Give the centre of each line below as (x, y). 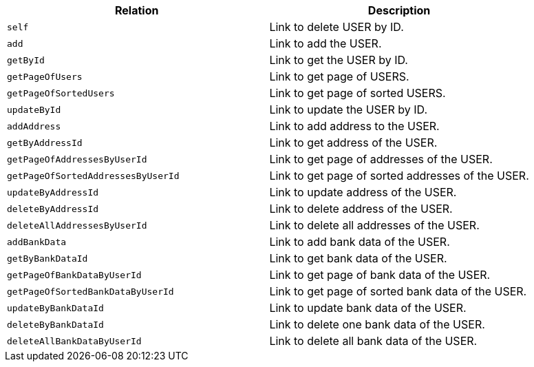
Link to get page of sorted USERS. (357, 93)
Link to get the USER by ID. (339, 60)
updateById (34, 109)
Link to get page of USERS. (339, 76)
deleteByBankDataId (55, 324)
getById (26, 60)
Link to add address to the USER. (354, 126)
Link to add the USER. (325, 43)
